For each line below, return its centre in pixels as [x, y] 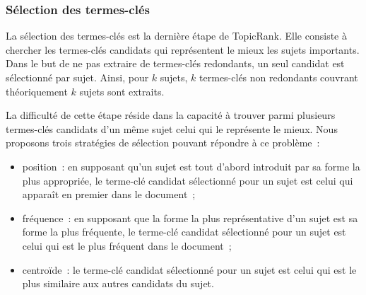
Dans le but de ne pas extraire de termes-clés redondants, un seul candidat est [175, 63]
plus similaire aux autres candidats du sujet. [118, 283]
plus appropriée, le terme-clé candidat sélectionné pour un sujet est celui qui [188, 180]
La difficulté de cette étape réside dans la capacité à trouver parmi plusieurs [171, 115]
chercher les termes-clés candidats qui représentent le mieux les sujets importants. [183, 49]
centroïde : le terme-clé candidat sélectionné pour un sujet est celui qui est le [189, 269]
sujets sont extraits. [122, 91]
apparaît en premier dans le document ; [109, 194]
